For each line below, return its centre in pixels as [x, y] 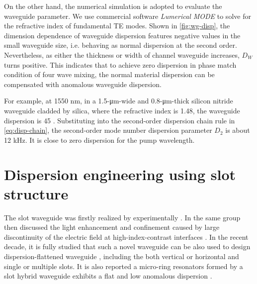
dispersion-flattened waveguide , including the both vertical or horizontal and [122, 256]
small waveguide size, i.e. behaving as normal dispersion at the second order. [121, 45]
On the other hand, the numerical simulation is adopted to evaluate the [113, 6]
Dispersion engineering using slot [120, 174]
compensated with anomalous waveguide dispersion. [83, 84]
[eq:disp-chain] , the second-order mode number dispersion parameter [108, 130]
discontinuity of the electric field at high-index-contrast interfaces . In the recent [126, 237]
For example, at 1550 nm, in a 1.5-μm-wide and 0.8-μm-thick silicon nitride [119, 101]
